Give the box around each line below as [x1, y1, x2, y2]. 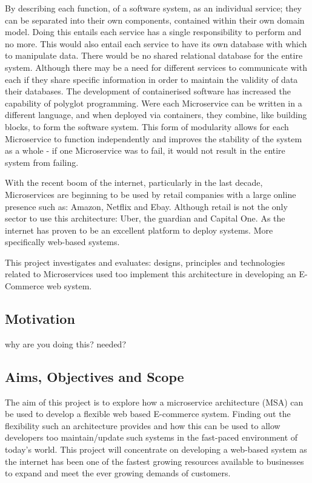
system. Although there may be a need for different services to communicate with [5, 61, 307, 73]
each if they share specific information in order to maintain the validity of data [5, 73, 298, 85]
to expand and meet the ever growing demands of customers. [5, 467, 231, 479]
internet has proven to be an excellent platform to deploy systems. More [5, 223, 273, 236]
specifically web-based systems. [5, 235, 120, 248]
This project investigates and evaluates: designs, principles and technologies [5, 255, 285, 268]
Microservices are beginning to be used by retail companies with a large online [5, 188, 296, 200]
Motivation [5, 309, 75, 328]
